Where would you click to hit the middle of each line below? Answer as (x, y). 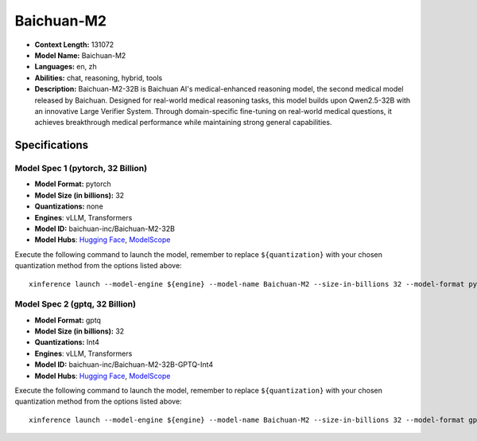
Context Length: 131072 (74, 45)
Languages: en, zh (66, 67)
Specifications (52, 145)
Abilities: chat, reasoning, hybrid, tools (99, 78)
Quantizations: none (69, 206)
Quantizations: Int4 (67, 342)
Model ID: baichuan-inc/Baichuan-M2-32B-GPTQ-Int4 (124, 365)
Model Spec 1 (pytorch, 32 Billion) (81, 169)
